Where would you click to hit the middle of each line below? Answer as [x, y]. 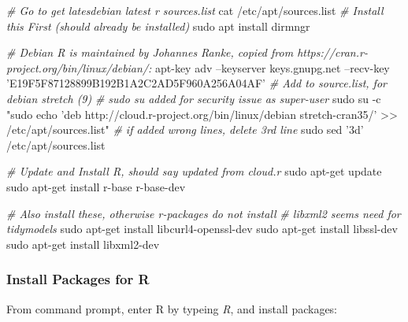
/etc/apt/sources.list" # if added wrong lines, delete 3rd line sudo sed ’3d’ [185, 130]
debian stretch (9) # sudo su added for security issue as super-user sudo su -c [194, 98]
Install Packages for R [78, 279]
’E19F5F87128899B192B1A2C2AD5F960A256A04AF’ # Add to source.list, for [197, 83]
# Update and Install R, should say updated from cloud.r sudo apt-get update [194, 171]
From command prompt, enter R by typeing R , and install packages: [172, 308]
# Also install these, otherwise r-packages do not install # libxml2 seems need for [204, 213]
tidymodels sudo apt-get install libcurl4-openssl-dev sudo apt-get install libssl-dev [202, 229]
